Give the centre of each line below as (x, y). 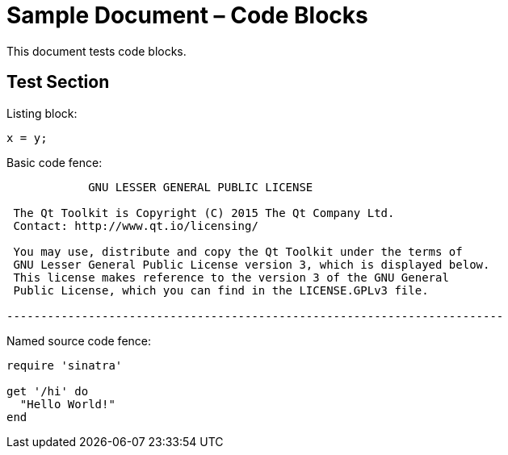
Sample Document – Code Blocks (187, 15)
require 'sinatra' (65, 365)
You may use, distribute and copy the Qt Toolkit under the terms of (238, 251)
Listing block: (42, 113)
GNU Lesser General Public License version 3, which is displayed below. (252, 264)
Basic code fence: (55, 162)
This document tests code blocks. (97, 51)
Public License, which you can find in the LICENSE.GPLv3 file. (221, 290)
